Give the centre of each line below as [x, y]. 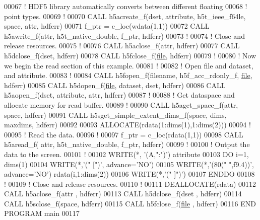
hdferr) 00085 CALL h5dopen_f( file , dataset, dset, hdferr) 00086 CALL [115, 85]
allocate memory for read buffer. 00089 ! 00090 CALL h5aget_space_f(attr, [121, 104]
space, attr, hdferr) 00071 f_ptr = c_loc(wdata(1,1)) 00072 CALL [107, 26]
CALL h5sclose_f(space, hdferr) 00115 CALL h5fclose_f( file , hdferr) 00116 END [130, 203]
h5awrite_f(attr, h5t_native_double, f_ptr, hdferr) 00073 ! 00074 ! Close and [124, 35]
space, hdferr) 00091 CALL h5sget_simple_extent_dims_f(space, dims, [115, 115]
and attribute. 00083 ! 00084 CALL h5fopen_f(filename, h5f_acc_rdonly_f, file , [128, 75]
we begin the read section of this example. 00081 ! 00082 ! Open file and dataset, [129, 65]
